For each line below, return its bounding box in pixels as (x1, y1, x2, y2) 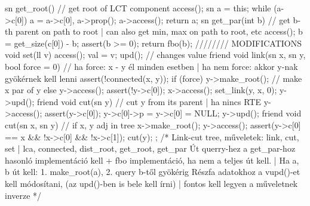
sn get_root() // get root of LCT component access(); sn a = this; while (5, 2, 271, 14)
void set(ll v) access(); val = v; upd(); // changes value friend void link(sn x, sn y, (5, 48, 306, 61)
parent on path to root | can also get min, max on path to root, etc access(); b (15, 25, 303, 38)
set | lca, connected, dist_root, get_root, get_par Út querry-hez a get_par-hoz (5, 142, 296, 155)
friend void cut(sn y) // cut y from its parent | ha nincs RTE (37, 95, 261, 107)
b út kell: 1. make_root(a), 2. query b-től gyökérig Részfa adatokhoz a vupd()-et (5, 165, 300, 178)
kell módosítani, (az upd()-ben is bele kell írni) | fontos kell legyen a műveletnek (5, 177, 298, 189)
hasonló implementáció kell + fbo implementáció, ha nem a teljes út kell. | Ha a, (5, 153, 299, 166)
